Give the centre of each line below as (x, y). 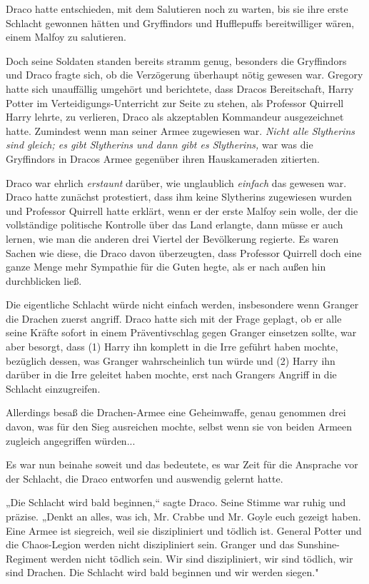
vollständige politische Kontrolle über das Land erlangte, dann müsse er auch (175, 225)
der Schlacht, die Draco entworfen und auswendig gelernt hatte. (145, 478)
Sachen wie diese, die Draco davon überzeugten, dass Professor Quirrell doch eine (184, 252)
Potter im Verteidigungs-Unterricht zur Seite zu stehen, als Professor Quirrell (175, 102)
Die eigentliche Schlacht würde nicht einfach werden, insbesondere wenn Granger (182, 304)
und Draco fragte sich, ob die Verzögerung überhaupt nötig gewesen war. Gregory (184, 75)
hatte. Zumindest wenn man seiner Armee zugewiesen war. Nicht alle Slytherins (181, 130)
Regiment (27, 558)
